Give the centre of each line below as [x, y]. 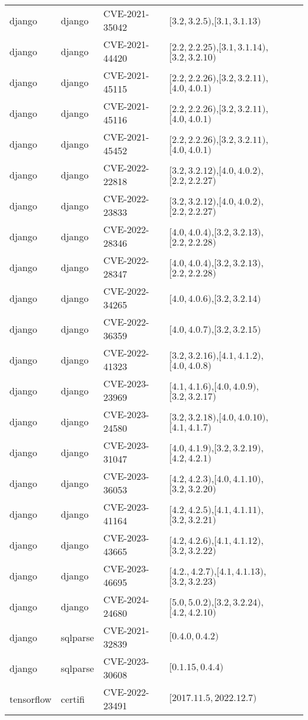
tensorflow [31, 699]
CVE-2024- [126, 599]
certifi [73, 699]
